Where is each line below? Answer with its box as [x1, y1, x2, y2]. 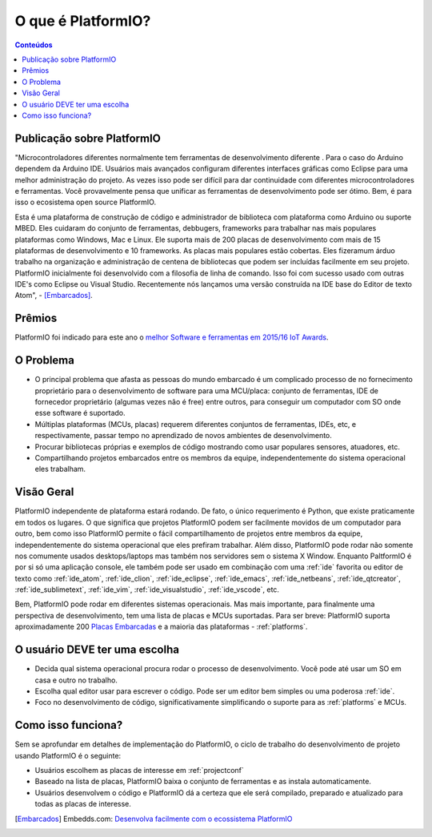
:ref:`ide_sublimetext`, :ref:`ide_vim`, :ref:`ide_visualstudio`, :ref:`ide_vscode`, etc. [14, 585, 280, 594]
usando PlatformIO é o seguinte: [14, 750, 122, 760]
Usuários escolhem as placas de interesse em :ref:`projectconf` [34, 766, 244, 775]
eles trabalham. [34, 465, 86, 474]
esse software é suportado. [34, 408, 126, 418]
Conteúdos [14, 40, 53, 50]
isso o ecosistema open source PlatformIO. [14, 197, 156, 207]
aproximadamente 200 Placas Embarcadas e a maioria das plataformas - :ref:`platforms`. [14, 622, 308, 632]
